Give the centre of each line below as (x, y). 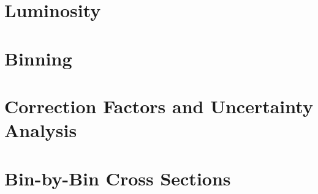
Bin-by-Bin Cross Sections (118, 178)
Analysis (41, 130)
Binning (38, 58)
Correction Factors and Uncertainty (159, 106)
